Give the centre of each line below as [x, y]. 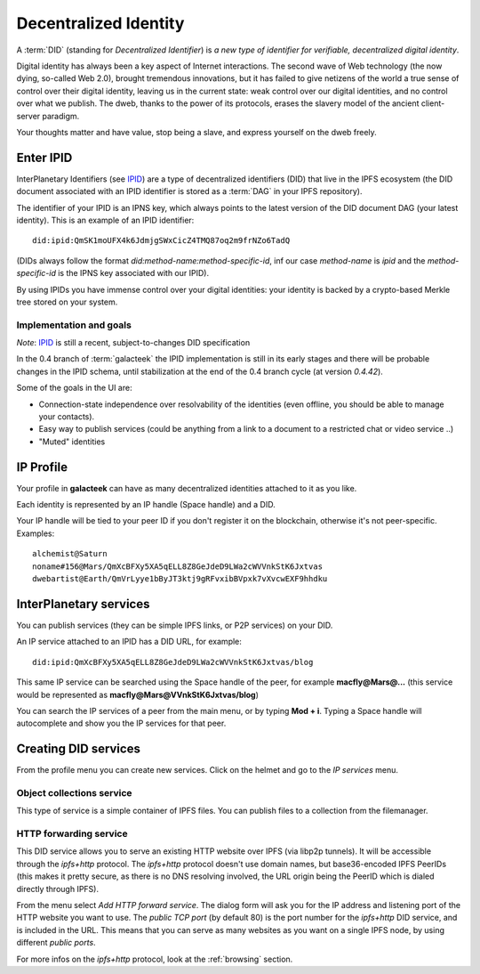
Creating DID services [79, 749]
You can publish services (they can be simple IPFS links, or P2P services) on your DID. [175, 625]
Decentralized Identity [100, 23]
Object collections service [74, 792]
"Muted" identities [72, 442]
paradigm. [61, 116]
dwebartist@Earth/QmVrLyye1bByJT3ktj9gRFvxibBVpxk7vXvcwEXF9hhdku [180, 579]
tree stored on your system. [67, 302]
